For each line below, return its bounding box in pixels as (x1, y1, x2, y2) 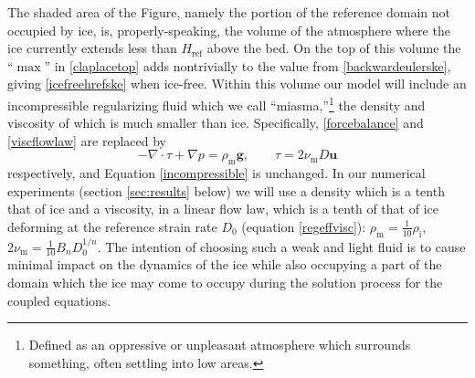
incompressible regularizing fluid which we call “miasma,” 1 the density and (7, 92, 426, 114)
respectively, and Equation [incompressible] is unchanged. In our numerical (7, 163, 426, 183)
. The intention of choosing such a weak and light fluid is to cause (97, 236, 466, 256)
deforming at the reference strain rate (7, 216, 217, 236)
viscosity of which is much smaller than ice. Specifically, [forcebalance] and (7, 113, 424, 132)
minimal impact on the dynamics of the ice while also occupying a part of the (7, 255, 442, 274)
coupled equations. (7, 290, 111, 310)
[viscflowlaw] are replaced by (7, 131, 166, 150)
